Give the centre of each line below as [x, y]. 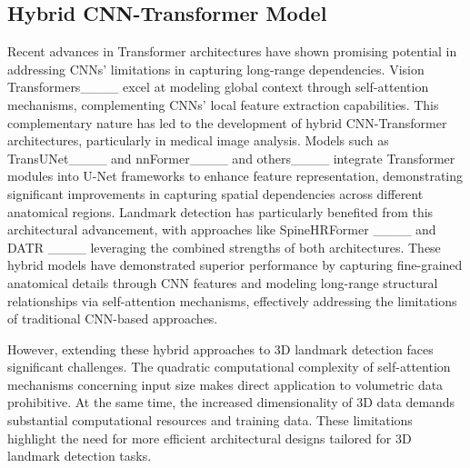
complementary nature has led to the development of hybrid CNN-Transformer [227, 122]
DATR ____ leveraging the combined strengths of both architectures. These [224, 247]
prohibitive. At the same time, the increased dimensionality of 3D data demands [231, 402]
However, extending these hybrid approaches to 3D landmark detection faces [220, 349]
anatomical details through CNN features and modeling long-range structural [223, 282]
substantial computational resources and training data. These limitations [210, 420]
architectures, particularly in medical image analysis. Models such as [198, 140]
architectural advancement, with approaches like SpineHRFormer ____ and [222, 229]
